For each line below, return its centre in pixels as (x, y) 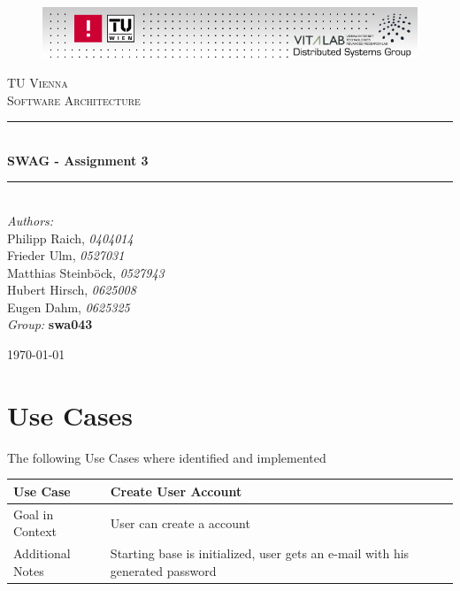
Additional (42, 553)
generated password (163, 570)
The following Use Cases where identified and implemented (167, 457)
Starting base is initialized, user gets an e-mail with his (260, 553)
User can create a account (180, 522)
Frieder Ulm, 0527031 (66, 255)
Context (35, 531)
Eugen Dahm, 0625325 (69, 307)
